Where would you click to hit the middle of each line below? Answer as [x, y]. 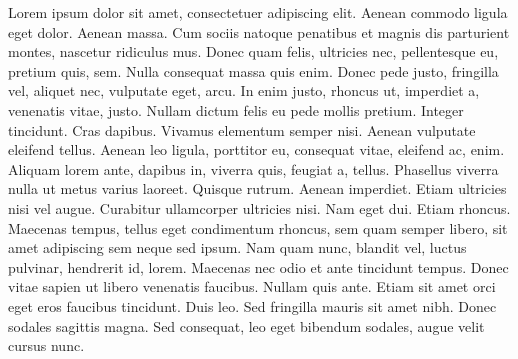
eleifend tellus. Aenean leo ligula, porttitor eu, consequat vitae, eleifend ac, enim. [256, 149]
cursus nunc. [46, 345]
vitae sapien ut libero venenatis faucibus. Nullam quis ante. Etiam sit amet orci [252, 286]
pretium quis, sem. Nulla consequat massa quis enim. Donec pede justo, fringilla [253, 70]
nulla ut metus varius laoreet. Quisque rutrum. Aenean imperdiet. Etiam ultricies [257, 188]
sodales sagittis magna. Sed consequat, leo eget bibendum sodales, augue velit [246, 325]
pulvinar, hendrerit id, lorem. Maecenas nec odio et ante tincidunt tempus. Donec [258, 266]
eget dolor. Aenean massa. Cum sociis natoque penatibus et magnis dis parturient [259, 31]
